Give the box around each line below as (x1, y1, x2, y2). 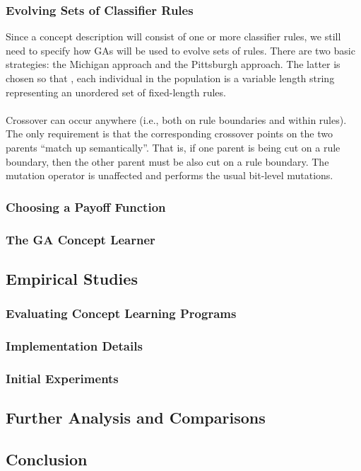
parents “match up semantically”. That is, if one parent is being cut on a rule (6, 140, 341, 154)
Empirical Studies (6, 267, 138, 289)
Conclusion (6, 448, 88, 470)
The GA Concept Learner (6, 230, 155, 248)
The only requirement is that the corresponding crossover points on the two (6, 126, 333, 141)
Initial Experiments (6, 369, 119, 387)
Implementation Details (6, 336, 143, 354)
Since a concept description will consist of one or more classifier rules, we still (6, 29, 341, 44)
